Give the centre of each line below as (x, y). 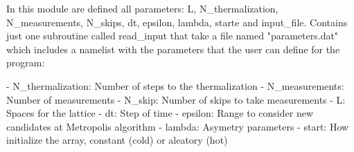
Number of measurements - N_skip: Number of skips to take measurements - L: (176, 99)
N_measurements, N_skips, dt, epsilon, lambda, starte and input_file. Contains (177, 22)
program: (26, 63)
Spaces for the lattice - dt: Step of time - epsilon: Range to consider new (160, 113)
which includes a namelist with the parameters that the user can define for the (173, 49)
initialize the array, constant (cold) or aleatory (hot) (117, 140)
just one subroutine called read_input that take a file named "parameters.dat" (172, 36)
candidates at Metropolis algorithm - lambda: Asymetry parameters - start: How (178, 126)
